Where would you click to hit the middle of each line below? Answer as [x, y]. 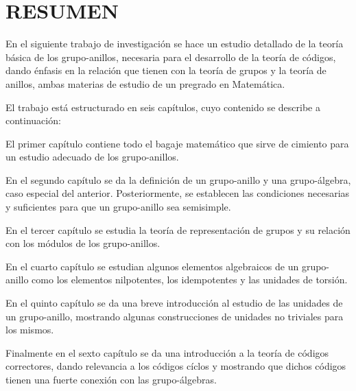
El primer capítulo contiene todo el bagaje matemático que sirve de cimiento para [177, 143]
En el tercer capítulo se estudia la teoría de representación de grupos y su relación [178, 229]
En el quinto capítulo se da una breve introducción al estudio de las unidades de [174, 303]
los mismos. [30, 330]
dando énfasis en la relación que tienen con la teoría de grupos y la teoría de [166, 70]
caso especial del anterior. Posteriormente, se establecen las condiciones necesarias [178, 193]
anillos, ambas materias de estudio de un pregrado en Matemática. [145, 83]
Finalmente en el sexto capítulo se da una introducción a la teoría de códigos [167, 352]
